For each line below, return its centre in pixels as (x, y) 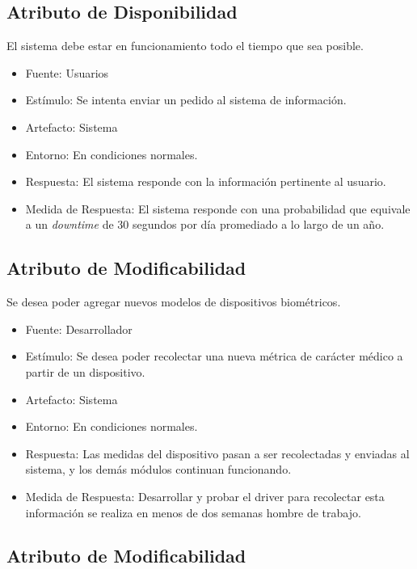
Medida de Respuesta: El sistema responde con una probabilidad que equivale (218, 208)
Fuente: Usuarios (67, 72)
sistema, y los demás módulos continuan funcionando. (158, 469)
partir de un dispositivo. (85, 371)
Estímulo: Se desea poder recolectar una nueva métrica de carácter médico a (214, 356)
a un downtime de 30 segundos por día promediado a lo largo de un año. (205, 224)
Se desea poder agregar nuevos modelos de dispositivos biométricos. (174, 302)
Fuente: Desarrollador (79, 329)
